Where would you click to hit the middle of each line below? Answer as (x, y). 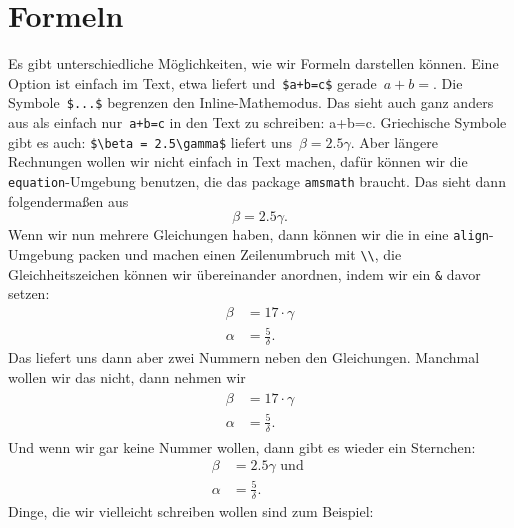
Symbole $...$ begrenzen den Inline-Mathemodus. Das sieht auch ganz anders (251, 102)
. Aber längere (394, 141)
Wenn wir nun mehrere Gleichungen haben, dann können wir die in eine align (248, 234)
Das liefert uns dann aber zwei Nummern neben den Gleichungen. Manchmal (244, 357)
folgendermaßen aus (68, 200)
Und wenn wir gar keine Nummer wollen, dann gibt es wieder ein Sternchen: (242, 446)
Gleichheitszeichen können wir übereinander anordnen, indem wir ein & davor (244, 273)
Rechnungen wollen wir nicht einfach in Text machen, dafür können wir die (238, 161)
